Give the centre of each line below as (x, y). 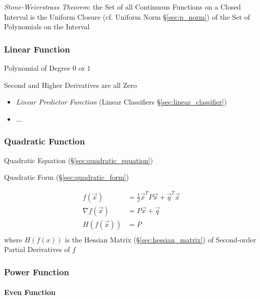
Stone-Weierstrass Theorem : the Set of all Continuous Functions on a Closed (123, 7)
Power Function (37, 271)
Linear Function (37, 49)
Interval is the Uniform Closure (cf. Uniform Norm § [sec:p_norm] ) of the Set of (127, 16)
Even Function (30, 292)
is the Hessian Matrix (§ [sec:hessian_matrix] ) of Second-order (161, 239)
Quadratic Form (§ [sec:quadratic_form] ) (67, 177)
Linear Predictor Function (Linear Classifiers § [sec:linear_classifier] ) (121, 102)
